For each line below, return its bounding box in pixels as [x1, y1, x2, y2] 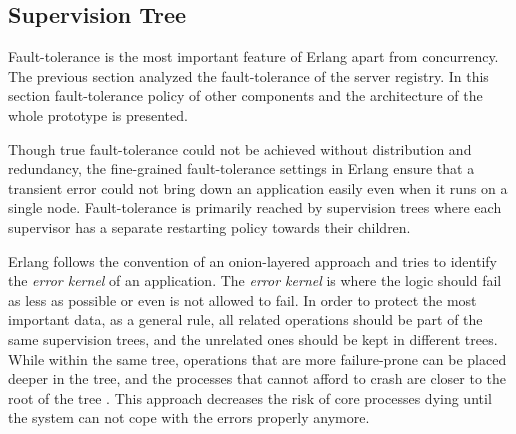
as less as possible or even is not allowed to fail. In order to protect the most [8, 289, 477, 310]
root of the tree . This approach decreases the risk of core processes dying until [8, 387, 492, 408]
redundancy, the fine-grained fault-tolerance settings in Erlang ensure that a [8, 158, 475, 179]
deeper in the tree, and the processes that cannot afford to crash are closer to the [8, 368, 506, 389]
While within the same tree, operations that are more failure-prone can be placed [8, 348, 507, 369]
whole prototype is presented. [8, 104, 188, 125]
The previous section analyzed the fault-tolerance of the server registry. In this [8, 65, 489, 86]
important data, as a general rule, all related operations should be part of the [8, 309, 483, 330]
